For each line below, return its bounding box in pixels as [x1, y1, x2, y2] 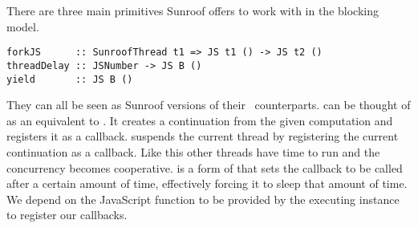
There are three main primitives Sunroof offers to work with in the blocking [6, 2, 379, 18]
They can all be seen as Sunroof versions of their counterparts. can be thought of [6, 96, 411, 113]
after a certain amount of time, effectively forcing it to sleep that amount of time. [6, 175, 408, 192]
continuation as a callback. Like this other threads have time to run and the [6, 143, 380, 160]
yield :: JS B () [6, 73, 133, 85]
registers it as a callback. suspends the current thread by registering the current [6, 128, 399, 145]
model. [6, 18, 39, 35]
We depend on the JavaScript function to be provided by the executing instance [6, 190, 400, 207]
